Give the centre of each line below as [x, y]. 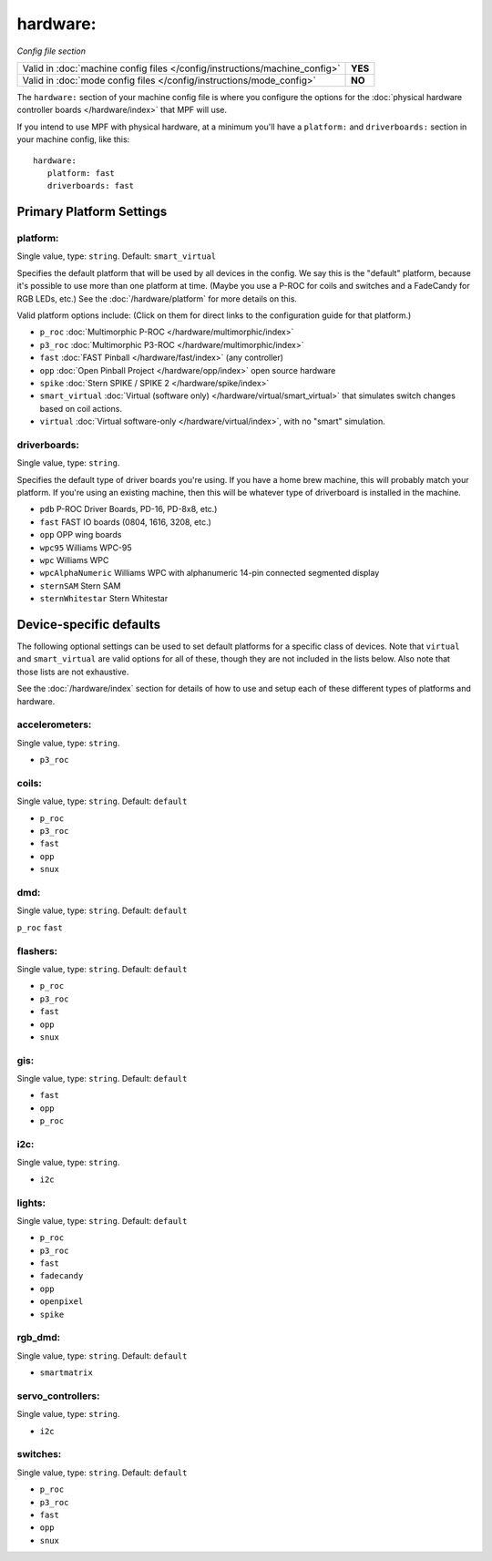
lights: [31, 1203]
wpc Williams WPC [74, 560]
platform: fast [81, 173]
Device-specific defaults [89, 624]
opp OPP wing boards [81, 535]
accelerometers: [54, 724]
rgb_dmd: [39, 1338]
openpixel [61, 1302]
